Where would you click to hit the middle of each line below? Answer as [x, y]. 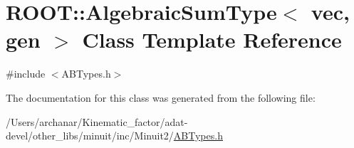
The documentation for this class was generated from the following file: [161, 97]
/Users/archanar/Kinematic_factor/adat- [97, 121]
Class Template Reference [212, 39]
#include [26, 74]
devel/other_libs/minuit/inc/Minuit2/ [90, 136]
